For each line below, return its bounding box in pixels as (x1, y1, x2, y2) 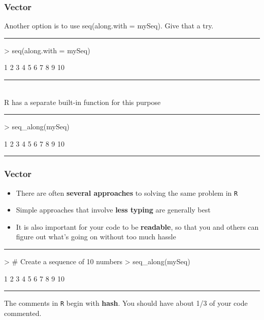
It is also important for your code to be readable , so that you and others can (16, 221, 259, 232)
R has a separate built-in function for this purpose (4, 96, 161, 107)
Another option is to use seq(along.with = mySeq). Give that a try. (4, 20, 214, 31)
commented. (4, 307, 42, 318)
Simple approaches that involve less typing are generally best (16, 204, 211, 215)
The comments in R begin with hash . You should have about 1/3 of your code (4, 298, 248, 308)
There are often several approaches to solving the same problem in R (16, 187, 238, 198)
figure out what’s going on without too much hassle (16, 231, 176, 242)
